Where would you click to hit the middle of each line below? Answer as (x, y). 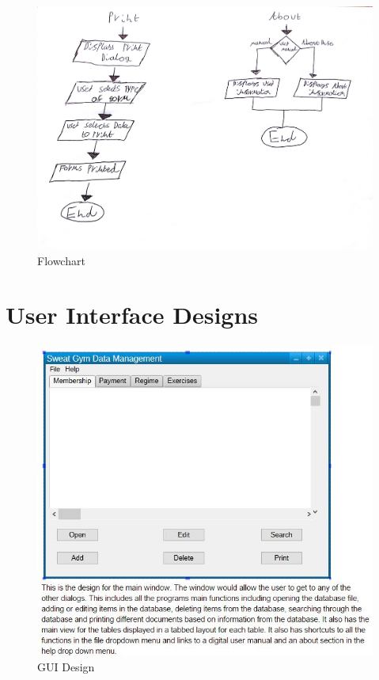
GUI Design (66, 667)
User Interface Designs (132, 315)
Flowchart (61, 260)
